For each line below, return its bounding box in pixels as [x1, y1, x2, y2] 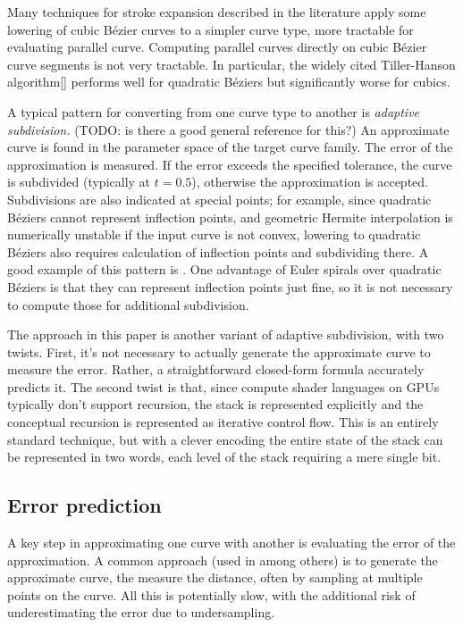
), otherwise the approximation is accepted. [191, 172, 428, 191]
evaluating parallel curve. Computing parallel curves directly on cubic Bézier [7, 38, 427, 56]
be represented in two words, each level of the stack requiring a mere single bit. [7, 447, 442, 466]
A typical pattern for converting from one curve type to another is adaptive [7, 102, 420, 121]
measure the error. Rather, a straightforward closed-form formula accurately [7, 360, 425, 379]
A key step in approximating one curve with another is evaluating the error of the [7, 533, 456, 552]
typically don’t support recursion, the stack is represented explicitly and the [7, 395, 424, 414]
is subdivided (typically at [7, 172, 151, 191]
